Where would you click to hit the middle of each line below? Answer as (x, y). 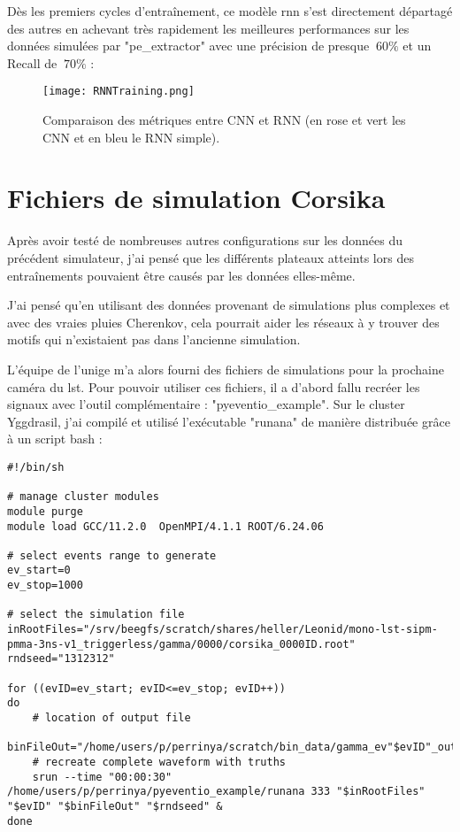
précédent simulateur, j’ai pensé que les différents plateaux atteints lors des (211, 257)
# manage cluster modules (83, 497)
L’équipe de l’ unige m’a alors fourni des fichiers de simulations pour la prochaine (226, 369)
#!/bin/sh (36, 467)
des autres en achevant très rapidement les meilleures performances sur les (208, 28)
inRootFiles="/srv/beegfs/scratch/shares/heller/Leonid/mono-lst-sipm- (222, 630)
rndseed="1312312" (61, 659)
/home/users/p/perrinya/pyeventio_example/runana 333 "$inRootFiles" (216, 792)
